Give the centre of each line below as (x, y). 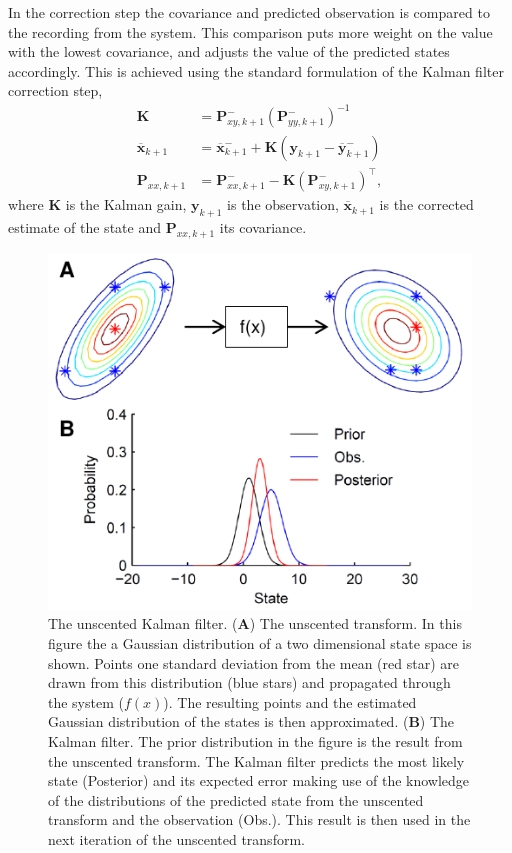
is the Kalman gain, (126, 204)
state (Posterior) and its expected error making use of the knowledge (259, 780)
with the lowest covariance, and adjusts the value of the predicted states (229, 51)
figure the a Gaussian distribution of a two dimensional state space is (260, 642)
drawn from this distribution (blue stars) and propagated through (249, 682)
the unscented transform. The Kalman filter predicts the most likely (256, 760)
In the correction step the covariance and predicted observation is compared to (249, 12)
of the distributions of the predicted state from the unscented (236, 799)
